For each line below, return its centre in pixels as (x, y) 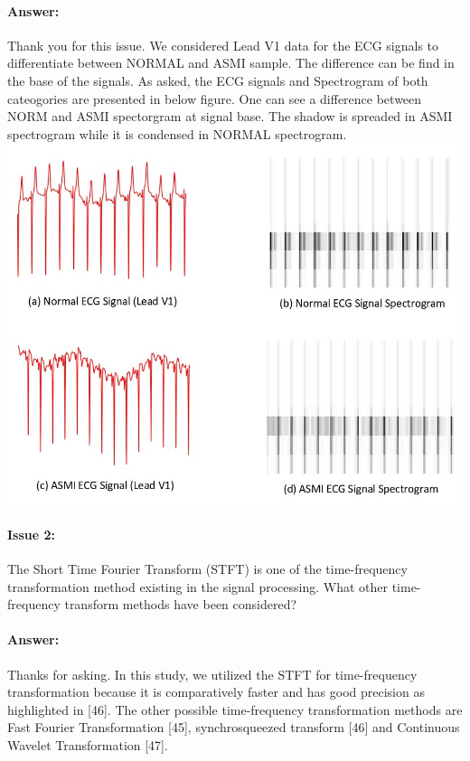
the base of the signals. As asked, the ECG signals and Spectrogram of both (218, 80)
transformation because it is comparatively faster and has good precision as (216, 692)
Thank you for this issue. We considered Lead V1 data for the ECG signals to (223, 45)
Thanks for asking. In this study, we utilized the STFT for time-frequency (212, 674)
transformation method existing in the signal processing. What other (197, 586)
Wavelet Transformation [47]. (88, 744)
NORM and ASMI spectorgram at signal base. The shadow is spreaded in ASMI (230, 116)
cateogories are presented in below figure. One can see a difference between (215, 98)
